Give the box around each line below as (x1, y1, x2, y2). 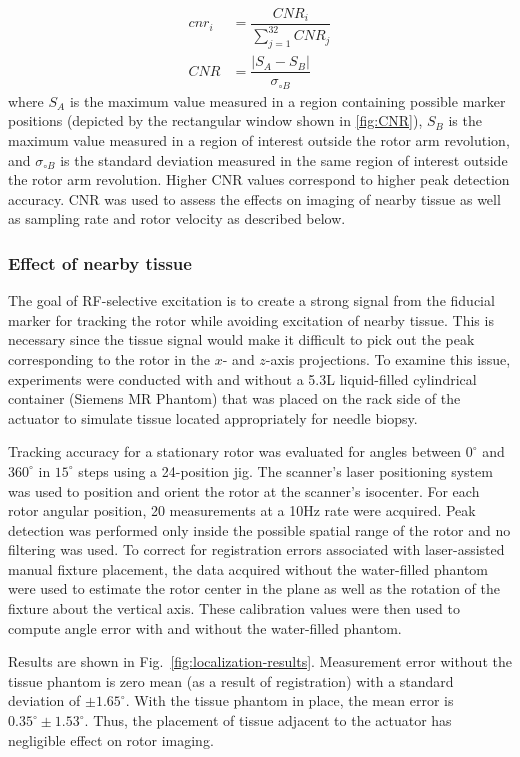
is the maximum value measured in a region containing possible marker (69, 90, 506, 111)
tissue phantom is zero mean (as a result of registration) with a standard (8, 670, 454, 691)
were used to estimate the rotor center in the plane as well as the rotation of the (8, 578, 500, 599)
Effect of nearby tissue (8, 250, 192, 275)
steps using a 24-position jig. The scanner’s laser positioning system (78, 460, 493, 481)
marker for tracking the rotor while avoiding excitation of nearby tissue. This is (8, 309, 494, 330)
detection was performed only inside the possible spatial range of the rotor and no (8, 519, 511, 540)
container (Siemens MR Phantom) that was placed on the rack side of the (8, 388, 461, 409)
